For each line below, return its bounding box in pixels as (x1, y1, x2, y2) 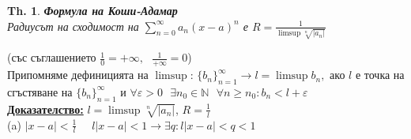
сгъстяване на (7, 83, 73, 100)
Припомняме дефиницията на (7, 66, 149, 83)
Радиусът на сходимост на (7, 17, 139, 34)
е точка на (355, 66, 405, 83)
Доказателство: (7, 100, 84, 117)
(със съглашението (7, 49, 96, 66)
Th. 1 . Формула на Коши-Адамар (7, 2, 178, 18)
